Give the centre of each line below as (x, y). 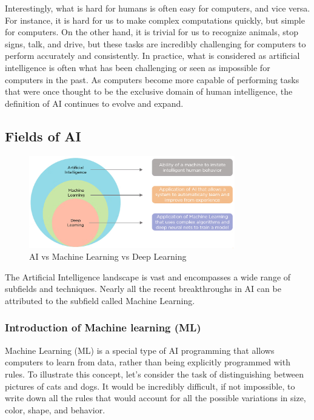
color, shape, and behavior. (55, 409)
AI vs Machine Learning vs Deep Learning (108, 256)
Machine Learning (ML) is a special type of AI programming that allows (140, 350)
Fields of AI (43, 136)
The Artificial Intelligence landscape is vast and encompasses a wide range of (148, 276)
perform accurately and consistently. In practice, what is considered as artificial (152, 56)
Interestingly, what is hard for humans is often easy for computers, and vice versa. (158, 8)
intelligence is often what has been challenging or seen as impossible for (138, 67)
